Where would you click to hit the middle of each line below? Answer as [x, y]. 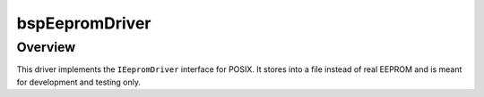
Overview [46, 47]
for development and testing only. [78, 82]
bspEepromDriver [84, 23]
